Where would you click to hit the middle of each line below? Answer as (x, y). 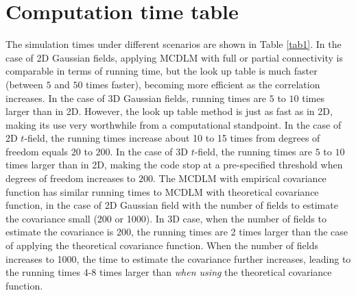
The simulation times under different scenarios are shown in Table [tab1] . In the (174, 44)
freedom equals (37, 151)
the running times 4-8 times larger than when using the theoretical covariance (169, 272)
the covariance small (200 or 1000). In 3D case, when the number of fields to (166, 218)
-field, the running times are (253, 151)
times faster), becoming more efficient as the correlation (203, 84)
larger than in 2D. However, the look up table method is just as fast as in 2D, (169, 111)
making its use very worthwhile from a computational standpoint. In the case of (174, 124)
